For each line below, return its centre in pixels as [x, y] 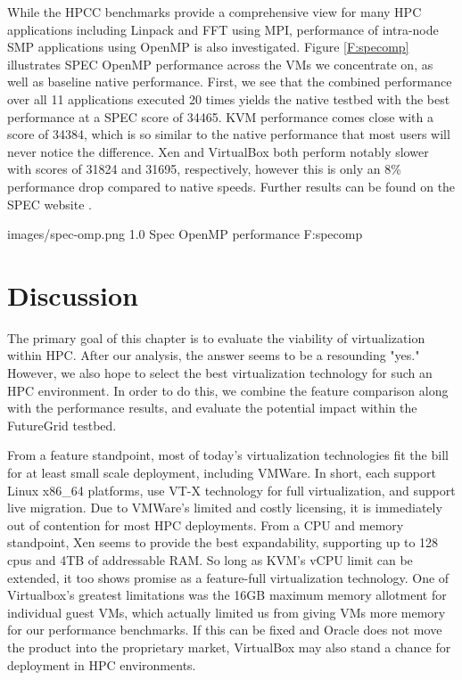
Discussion [73, 295]
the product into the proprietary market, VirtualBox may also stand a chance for [229, 647]
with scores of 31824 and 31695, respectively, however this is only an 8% [204, 169]
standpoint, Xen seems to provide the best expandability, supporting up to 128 [223, 542]
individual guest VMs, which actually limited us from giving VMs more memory [227, 612]
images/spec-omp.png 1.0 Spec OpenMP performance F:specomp [185, 234]
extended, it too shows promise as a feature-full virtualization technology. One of [228, 577]
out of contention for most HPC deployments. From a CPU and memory [206, 524]
